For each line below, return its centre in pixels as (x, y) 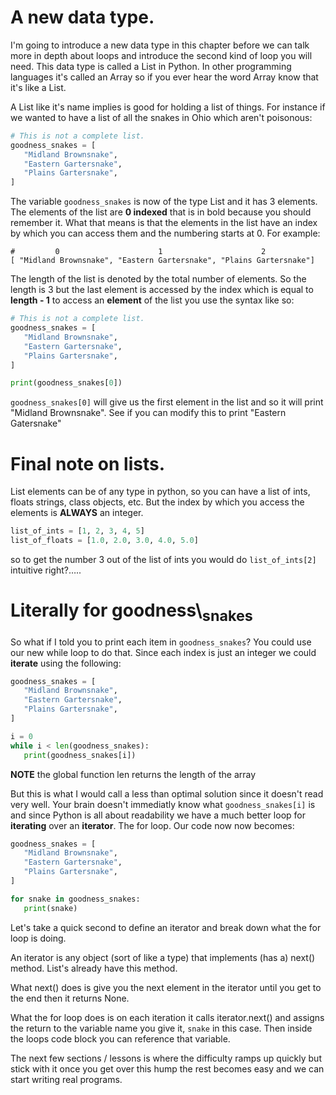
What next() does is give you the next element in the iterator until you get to (166, 987)
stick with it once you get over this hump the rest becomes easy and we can (167, 1068)
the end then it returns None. (70, 998)
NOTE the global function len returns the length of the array (133, 774)
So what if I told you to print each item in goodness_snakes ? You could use (161, 642)
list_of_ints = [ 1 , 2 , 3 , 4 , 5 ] (77, 531)
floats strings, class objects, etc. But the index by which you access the (157, 502)
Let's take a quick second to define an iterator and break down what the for (166, 927)
